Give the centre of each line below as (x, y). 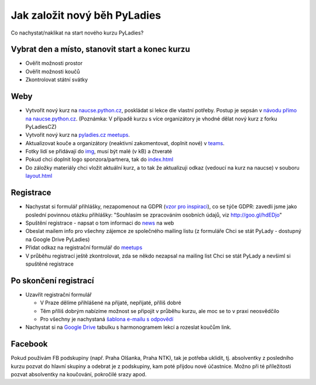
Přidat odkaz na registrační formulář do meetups (84, 247)
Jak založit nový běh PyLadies (86, 15)
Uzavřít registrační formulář (59, 294)
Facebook (29, 344)
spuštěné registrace (50, 264)
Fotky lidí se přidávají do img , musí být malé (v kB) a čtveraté (99, 152)
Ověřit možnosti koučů (53, 71)
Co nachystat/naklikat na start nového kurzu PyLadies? (77, 33)
